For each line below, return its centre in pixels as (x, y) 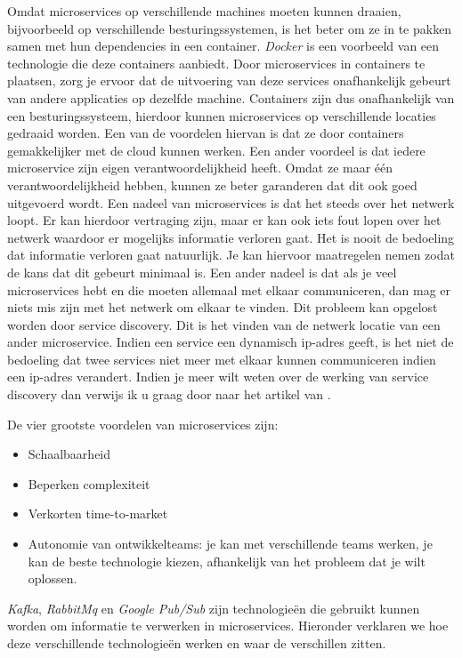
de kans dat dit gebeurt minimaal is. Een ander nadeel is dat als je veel (202, 272)
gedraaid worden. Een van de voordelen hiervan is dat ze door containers (206, 133)
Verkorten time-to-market (98, 514)
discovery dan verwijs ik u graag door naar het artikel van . (169, 394)
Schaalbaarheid (69, 454)
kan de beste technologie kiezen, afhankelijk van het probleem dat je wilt (227, 561)
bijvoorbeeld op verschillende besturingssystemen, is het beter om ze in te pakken (230, 28)
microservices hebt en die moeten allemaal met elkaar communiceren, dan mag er (229, 289)
